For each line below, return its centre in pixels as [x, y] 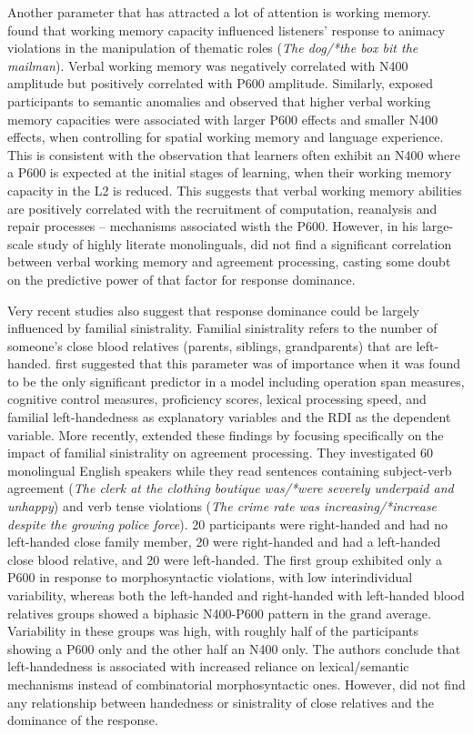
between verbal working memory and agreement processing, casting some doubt [229, 262]
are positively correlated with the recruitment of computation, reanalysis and [222, 208]
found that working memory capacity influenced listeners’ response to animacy [226, 30]
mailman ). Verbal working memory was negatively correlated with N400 [208, 65]
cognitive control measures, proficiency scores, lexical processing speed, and [217, 399]
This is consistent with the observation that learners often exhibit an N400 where [234, 154]
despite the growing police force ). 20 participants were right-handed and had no [227, 524]
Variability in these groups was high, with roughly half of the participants [213, 631]
